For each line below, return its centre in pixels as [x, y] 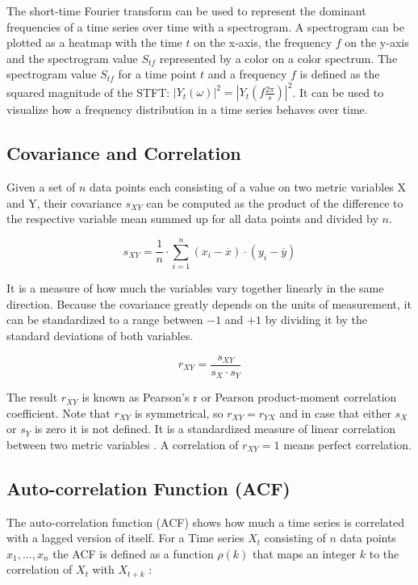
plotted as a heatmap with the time [94, 42]
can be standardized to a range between [105, 320]
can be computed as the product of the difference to [275, 202]
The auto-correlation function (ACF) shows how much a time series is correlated [206, 522]
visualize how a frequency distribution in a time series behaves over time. [187, 109]
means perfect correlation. [347, 444]
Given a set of [41, 187]
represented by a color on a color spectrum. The [278, 58]
